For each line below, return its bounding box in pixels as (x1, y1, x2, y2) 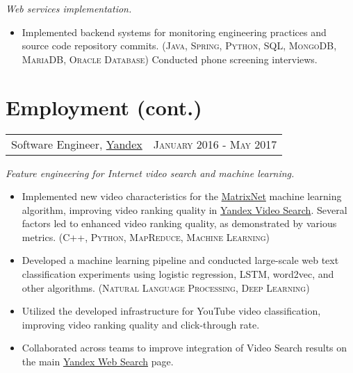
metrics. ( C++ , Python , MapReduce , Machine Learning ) (22, 229, 270, 244)
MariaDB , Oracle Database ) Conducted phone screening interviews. (22, 51, 318, 66)
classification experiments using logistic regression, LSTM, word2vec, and (22, 267, 334, 281)
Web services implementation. (6, 1, 132, 15)
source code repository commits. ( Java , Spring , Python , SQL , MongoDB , (22, 38, 337, 53)
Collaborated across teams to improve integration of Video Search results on (22, 340, 347, 355)
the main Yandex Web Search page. (22, 354, 174, 369)
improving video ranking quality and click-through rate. (22, 317, 260, 331)
